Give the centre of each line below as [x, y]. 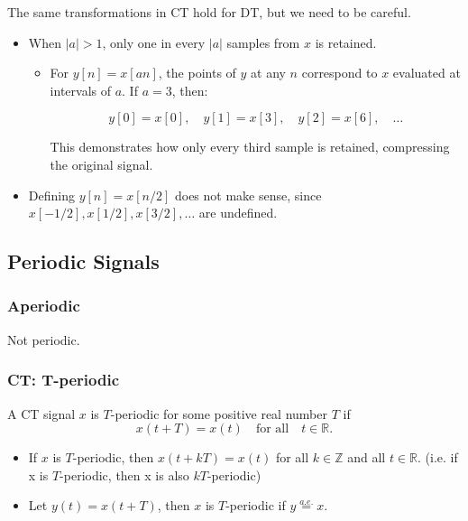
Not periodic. [44, 339]
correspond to [340, 73]
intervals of [80, 90]
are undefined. [238, 213]
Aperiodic [44, 306]
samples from [263, 42]
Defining [51, 195]
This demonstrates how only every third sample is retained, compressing [250, 147]
